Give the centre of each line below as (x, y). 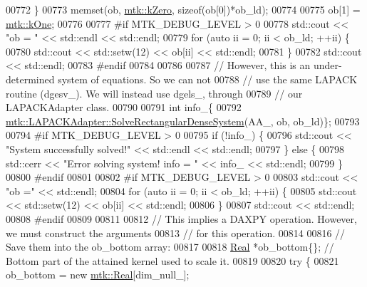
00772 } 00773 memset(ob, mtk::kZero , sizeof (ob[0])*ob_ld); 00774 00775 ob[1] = (183, 9)
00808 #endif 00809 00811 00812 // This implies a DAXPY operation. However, (181, 218)
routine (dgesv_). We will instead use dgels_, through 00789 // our (154, 93)
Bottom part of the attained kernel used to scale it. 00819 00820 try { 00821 (172, 260)
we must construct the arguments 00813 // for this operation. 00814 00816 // (176, 233)
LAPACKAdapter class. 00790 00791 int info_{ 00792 (124, 107)
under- (327, 65)
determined (30, 79)
